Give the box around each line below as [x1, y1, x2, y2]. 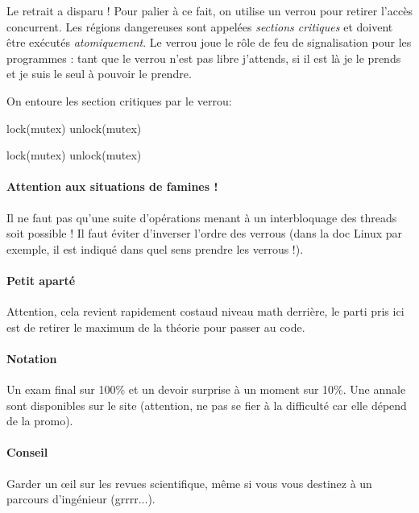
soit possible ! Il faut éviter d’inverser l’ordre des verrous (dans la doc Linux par [6, 225, 403, 242]
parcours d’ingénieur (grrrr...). [6, 490, 156, 507]
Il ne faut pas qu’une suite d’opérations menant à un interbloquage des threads [6, 209, 397, 225]
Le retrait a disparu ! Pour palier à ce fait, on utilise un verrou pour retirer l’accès [6, 2, 413, 19]
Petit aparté [6, 271, 76, 288]
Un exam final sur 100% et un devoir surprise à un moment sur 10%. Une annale [6, 381, 406, 398]
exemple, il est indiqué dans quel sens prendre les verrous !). [6, 240, 304, 257]
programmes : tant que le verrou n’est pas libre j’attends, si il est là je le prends [6, 49, 401, 66]
